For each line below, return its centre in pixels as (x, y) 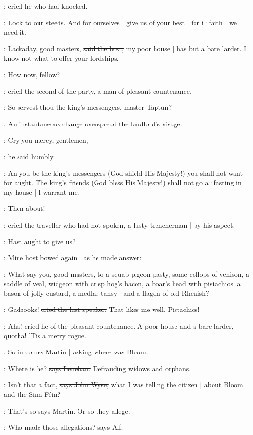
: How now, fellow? (32, 74)
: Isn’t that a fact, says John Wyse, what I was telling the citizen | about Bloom (124, 384)
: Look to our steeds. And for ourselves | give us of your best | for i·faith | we (121, 22)
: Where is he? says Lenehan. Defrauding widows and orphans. (97, 368)
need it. (15, 32)
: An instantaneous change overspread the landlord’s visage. (93, 123)
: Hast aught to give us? (40, 241)
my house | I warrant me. (42, 192)
